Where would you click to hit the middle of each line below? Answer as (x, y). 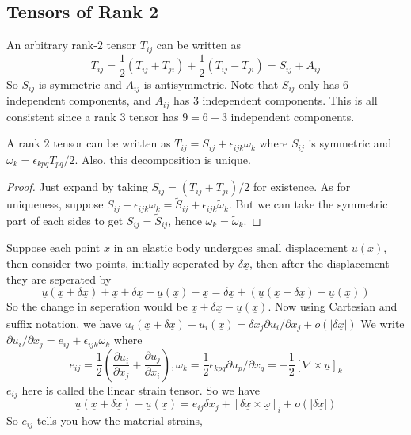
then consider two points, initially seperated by (121, 263)
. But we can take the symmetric (308, 204)
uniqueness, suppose (55, 204)
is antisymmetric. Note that (211, 84)
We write (382, 323)
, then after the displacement (320, 263)
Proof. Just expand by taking (77, 187)
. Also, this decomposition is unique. (163, 159)
